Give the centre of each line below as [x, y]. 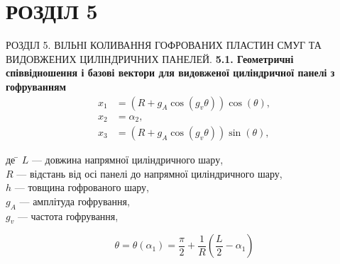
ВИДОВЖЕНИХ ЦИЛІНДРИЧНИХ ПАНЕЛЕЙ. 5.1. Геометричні [150, 58]
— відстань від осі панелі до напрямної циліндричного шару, [149, 173]
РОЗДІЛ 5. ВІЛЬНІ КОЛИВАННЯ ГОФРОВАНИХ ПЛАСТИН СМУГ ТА [164, 45]
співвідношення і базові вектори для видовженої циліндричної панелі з [170, 73]
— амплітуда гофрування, [75, 201]
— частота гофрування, [68, 216]
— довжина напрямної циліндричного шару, [127, 160]
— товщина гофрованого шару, [82, 187]
